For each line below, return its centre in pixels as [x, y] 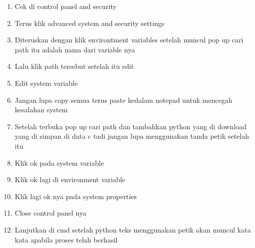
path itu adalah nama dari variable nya [75, 49]
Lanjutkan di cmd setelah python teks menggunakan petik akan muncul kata [133, 229]
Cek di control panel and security [66, 6]
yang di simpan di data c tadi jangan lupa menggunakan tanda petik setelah [132, 136]
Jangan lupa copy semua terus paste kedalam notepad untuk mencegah [124, 100]
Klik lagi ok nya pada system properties [76, 196]
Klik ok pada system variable [59, 162]
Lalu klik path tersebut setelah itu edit [74, 66]
